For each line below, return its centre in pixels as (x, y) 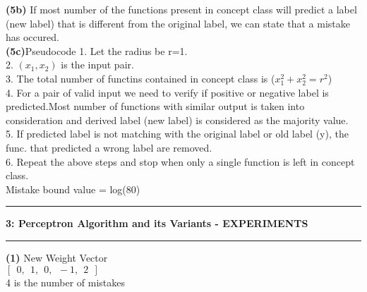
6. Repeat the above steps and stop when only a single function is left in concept (180, 161)
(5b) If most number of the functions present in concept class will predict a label (181, 9)
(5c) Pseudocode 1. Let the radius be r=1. (97, 50)
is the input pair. (97, 65)
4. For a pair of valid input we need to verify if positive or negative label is (167, 92)
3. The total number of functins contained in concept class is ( (140, 78)
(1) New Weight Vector (57, 257)
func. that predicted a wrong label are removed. (109, 147)
